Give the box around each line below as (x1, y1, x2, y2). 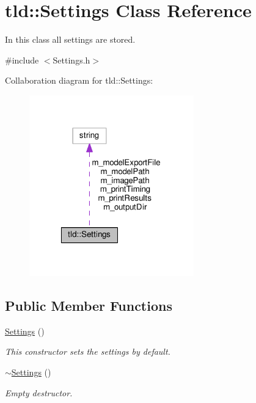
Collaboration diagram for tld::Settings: (5, 74, 153, 87)
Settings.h (53, 53, 90, 66)
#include (5, 53, 39, 66)
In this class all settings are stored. (5, 33, 136, 46)
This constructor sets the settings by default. (5, 345, 170, 358)
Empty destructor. (5, 386, 73, 399)
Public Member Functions (5, 296, 172, 315)
